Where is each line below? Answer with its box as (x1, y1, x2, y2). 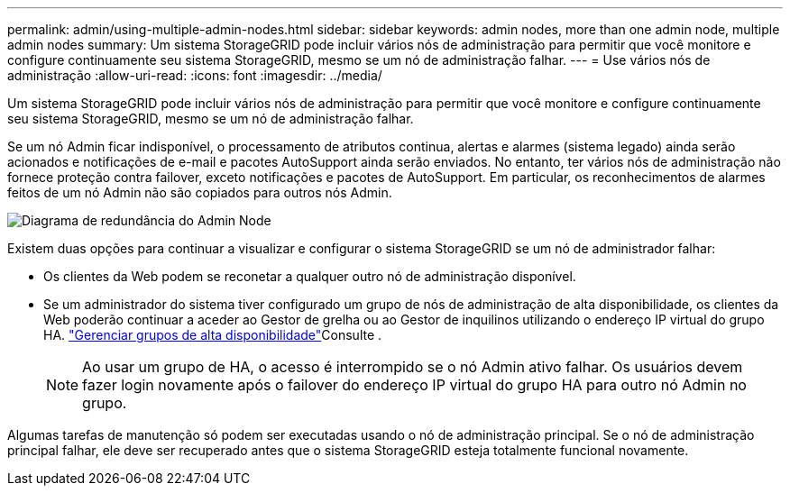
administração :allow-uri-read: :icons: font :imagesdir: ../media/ (7, 68, 382, 83)
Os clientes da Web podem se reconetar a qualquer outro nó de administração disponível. (43, 269, 576, 284)
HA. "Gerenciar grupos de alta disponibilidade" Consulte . (43, 327, 382, 342)
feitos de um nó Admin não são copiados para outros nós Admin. (7, 185, 392, 200)
